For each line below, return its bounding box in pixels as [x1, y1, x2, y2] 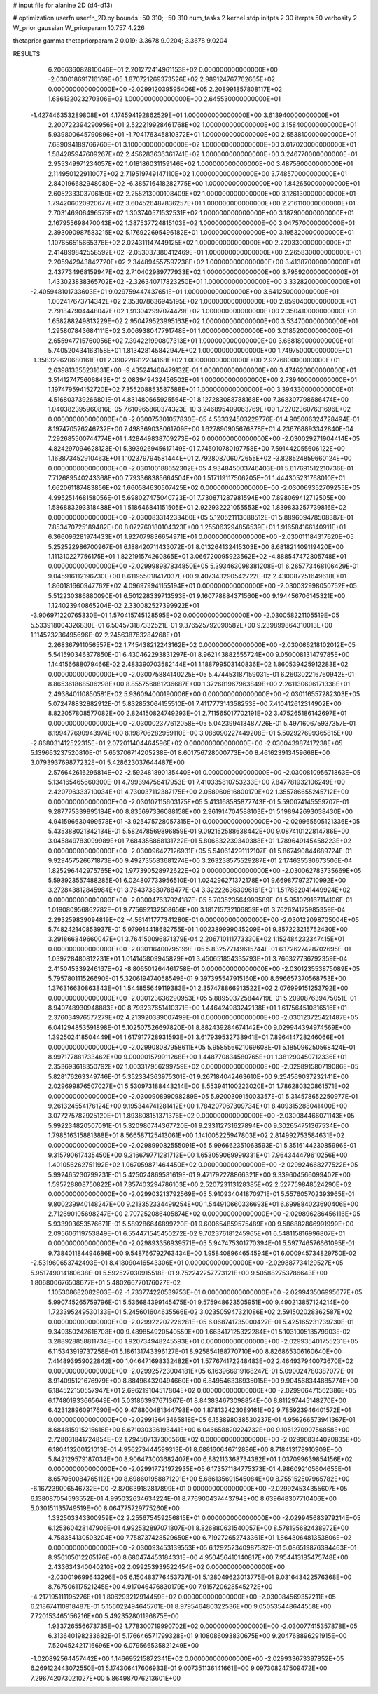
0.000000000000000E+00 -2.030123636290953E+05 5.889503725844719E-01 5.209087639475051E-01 [48, 994, 357, 1002]
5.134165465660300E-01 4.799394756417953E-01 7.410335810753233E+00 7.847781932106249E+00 [48, 778, 346, 787]
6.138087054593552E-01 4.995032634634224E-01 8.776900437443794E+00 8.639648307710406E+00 [30, 1494, 337, 1503]
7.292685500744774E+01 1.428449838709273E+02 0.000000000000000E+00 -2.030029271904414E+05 [48, 435, 360, 443]
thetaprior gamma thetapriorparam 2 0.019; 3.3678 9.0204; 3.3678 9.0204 [13, 36, 227, 45]
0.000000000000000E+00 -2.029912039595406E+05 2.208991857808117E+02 [48, 85, 283, 93]
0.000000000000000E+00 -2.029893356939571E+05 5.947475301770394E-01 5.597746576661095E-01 [48, 1239, 355, 1247]
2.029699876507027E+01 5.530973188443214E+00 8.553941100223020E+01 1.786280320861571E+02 [48, 1082, 350, 1090]
